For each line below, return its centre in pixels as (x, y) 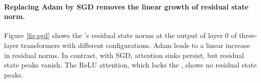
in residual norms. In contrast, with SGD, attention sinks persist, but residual (124, 55)
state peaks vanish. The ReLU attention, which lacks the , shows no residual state (130, 65)
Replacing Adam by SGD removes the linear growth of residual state (126, 6)
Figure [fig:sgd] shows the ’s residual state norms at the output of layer (113, 35)
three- (248, 35)
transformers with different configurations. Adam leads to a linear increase (136, 45)
